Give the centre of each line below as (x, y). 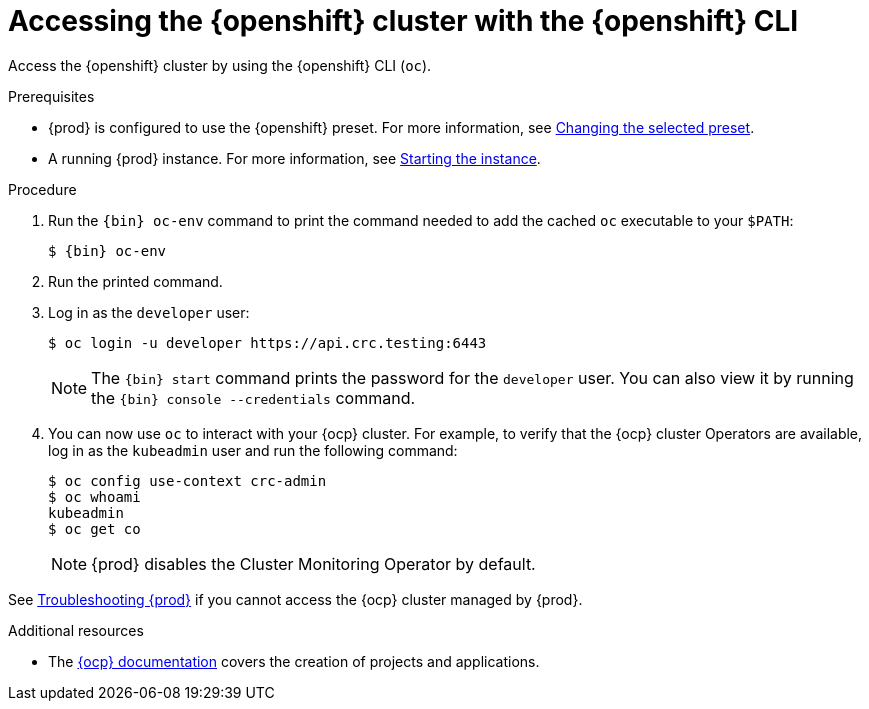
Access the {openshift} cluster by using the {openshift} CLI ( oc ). (220, 65)
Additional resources (76, 630)
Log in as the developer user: (149, 312)
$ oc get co (94, 528)
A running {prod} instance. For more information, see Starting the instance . (294, 158)
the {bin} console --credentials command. (253, 397)
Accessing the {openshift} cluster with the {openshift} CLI (403, 21)
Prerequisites (51, 96)
